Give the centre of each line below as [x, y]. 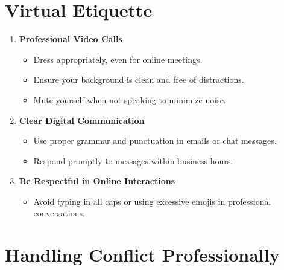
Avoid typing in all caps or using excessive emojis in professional [152, 201]
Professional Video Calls [71, 39]
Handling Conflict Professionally [142, 255]
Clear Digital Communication [82, 120]
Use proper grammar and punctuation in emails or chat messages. [155, 140]
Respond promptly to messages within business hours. [133, 160]
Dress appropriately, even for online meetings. [118, 59]
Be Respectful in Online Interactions [97, 181]
